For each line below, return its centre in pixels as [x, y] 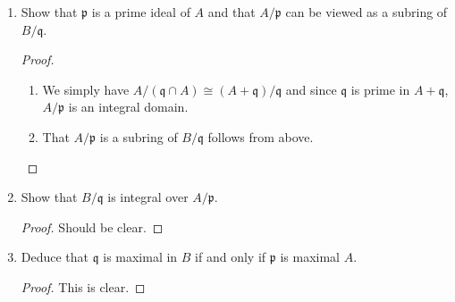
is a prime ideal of [141, 12]
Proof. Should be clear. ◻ [92, 226]
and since [311, 89]
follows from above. [261, 136]
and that [232, 12]
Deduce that [55, 257]
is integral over [148, 197]
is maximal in [140, 257]
